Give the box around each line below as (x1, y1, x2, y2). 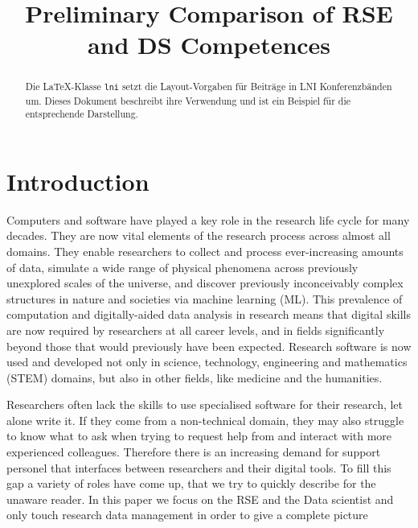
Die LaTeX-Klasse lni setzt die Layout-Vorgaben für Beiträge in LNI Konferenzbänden (25, 80, 392, 93)
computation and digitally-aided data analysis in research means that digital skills (6, 306, 412, 323)
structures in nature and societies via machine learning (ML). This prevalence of (6, 290, 403, 307)
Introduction (6, 164, 150, 197)
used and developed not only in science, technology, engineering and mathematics (6, 353, 408, 370)
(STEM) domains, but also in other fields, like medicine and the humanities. (6, 369, 383, 386)
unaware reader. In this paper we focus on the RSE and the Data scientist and (6, 490, 394, 507)
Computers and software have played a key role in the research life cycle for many (6, 211, 410, 228)
